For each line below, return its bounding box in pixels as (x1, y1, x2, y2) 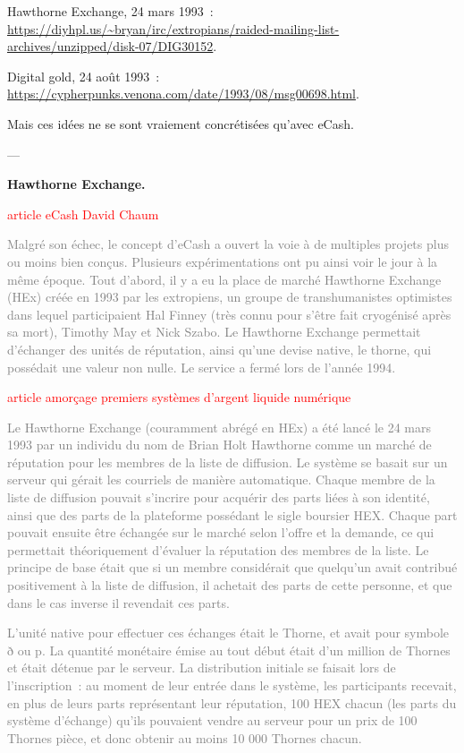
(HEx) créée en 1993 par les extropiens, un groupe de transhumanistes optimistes (7, 287, 452, 306)
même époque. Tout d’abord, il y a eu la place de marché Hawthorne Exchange (7, 270, 442, 288)
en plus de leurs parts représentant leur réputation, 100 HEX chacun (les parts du (7, 693, 457, 712)
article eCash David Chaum (7, 204, 159, 223)
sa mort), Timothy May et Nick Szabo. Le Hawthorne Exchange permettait (7, 322, 421, 341)
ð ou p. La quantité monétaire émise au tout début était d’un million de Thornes (7, 640, 451, 659)
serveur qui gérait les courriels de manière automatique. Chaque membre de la (7, 470, 435, 489)
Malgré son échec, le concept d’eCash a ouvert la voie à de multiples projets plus (7, 235, 449, 253)
